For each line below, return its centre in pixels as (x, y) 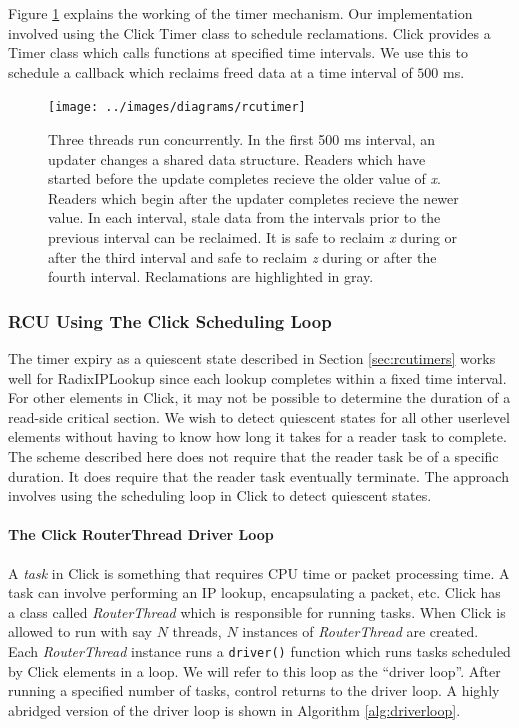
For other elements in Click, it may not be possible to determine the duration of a (259, 397)
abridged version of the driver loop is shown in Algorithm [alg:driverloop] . (234, 709)
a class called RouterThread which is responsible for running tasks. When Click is (257, 611)
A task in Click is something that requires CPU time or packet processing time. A (259, 572)
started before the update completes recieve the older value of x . (244, 178)
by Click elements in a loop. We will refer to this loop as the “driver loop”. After (254, 670)
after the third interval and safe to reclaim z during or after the (242, 256)
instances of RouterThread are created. (360, 631)
